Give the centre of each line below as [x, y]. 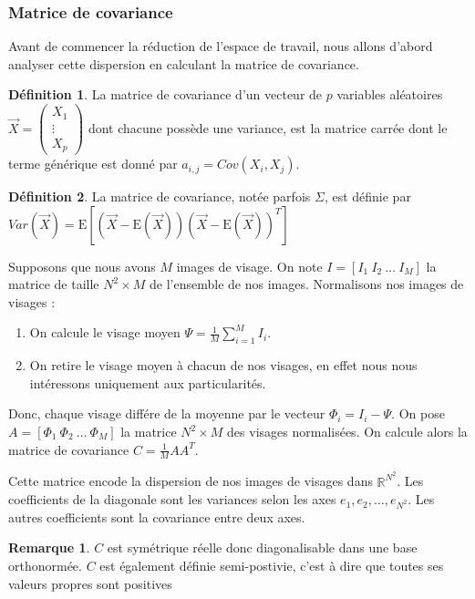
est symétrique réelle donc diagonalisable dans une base [262, 547]
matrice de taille [54, 284]
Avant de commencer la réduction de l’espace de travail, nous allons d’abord [221, 46]
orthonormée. [45, 566]
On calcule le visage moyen [105, 332]
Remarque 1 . [49, 547]
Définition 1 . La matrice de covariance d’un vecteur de [165, 94]
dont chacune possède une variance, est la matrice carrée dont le [268, 127]
